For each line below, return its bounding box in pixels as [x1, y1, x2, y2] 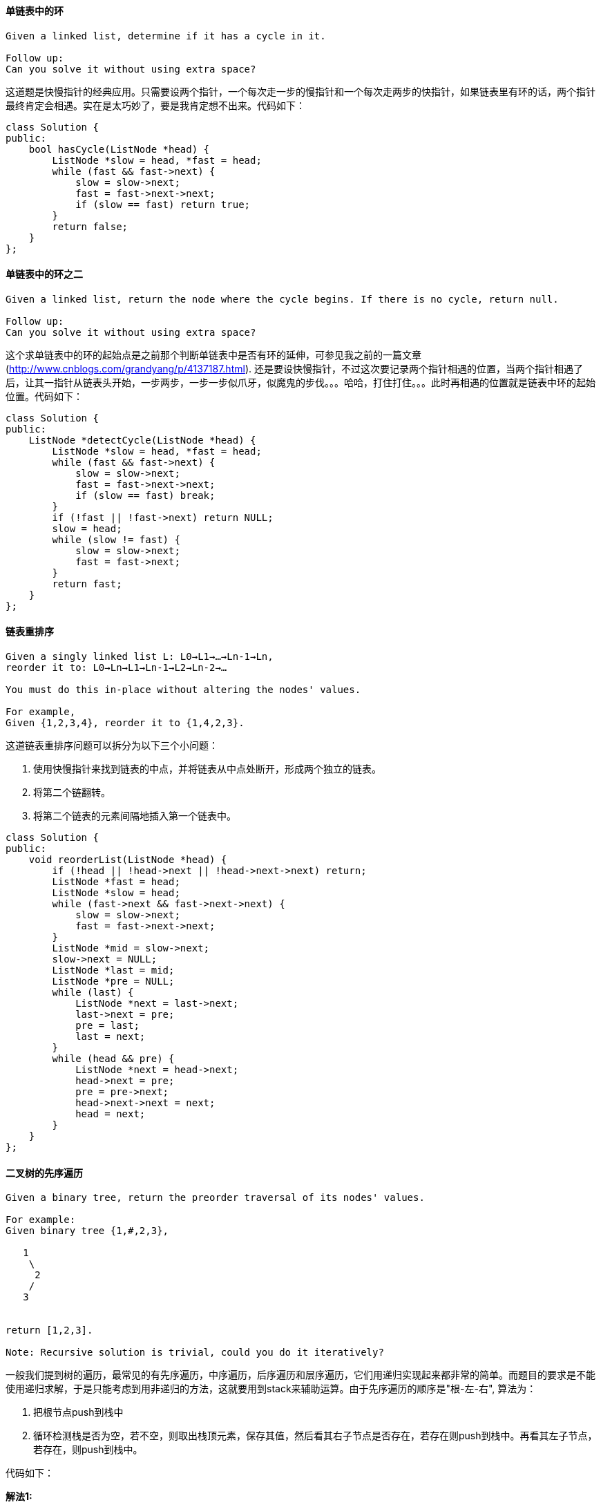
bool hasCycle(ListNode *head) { [28, 143, 210, 155]
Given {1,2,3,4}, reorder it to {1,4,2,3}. [6, 717, 245, 729]
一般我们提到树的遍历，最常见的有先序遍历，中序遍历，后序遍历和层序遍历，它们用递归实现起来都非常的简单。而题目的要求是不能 [6, 1369, 595, 1381]
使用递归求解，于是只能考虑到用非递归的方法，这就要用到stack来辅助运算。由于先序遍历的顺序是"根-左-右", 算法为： [6, 1383, 537, 1395]
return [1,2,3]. [6, 1325, 93, 1336]
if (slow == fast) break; [75, 489, 216, 501]
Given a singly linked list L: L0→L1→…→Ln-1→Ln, [6, 651, 274, 663]
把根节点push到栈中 [33, 1406, 124, 1419]
